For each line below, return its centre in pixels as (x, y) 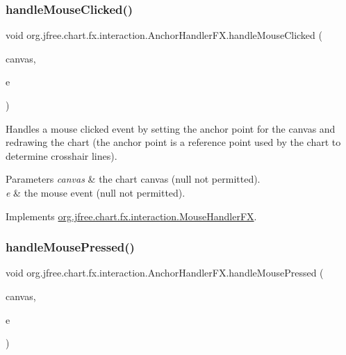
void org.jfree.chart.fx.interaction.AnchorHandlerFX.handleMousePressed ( (165, 273)
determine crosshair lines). (61, 155)
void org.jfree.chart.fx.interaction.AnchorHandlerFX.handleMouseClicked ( (164, 35)
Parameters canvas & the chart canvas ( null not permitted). (133, 179)
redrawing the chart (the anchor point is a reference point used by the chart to (173, 142)
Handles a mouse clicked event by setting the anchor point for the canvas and (171, 128)
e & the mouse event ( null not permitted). (96, 192)
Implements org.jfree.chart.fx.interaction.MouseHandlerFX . (131, 216)
